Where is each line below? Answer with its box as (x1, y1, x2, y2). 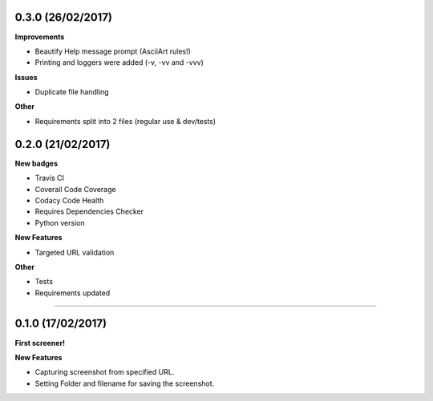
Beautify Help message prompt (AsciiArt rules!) (34, 46, 192, 56)
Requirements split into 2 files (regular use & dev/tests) (34, 116, 216, 126)
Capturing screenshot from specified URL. (34, 367, 175, 377)
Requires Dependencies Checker (34, 207, 144, 216)
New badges (14, 158, 58, 168)
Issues (14, 72, 38, 82)
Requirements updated (34, 288, 111, 298)
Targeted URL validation (34, 247, 115, 257)
